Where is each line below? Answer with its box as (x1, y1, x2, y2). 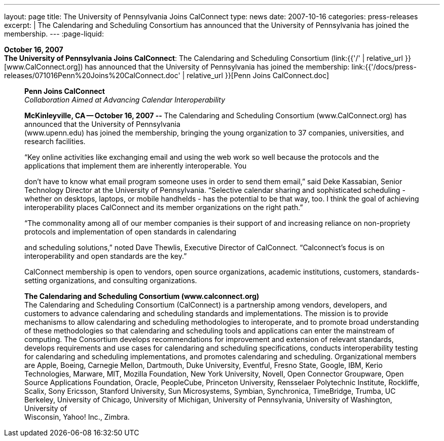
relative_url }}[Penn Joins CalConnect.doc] (187, 71, 329, 80)
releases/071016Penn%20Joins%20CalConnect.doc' (4, 71, 180, 80)
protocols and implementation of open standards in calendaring (24, 227, 237, 236)
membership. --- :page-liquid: (4, 29, 104, 38)
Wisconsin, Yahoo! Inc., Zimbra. (24, 413, 130, 421)
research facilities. (24, 137, 86, 146)
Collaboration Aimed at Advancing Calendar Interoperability (24, 95, 225, 104)
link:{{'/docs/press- (351, 62, 417, 71)
